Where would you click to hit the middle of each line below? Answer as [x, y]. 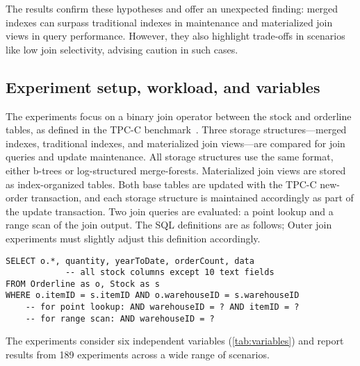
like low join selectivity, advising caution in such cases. [122, 49]
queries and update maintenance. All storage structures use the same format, [170, 157]
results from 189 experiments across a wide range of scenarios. [138, 355]
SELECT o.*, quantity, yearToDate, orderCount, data [130, 261]
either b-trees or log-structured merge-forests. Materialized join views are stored [176, 170]
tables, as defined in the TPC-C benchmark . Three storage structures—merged [176, 130]
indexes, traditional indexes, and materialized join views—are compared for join [175, 143]
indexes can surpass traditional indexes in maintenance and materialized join [169, 22]
